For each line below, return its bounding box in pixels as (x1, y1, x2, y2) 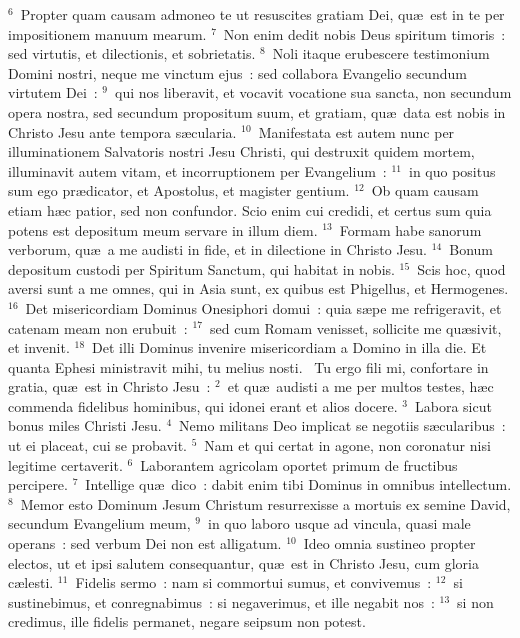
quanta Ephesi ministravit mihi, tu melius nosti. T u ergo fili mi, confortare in (8, 356, 489, 377)
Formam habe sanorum (339, 219, 482, 240)
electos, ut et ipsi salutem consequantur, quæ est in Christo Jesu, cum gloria (8, 552, 479, 573)
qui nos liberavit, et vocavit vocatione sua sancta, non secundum (115, 82, 512, 103)
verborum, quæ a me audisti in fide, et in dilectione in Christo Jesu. (8, 239, 428, 260)
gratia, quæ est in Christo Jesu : (8, 376, 211, 397)
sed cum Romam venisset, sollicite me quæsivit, (209, 317, 502, 338)
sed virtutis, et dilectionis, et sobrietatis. (8, 43, 256, 64)
